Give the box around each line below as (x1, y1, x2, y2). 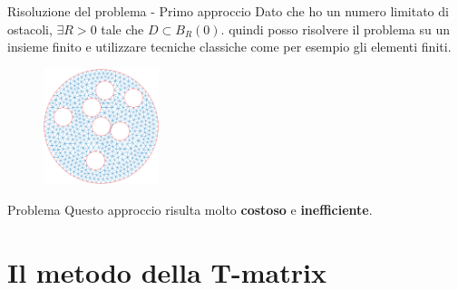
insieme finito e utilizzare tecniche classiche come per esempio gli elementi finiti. (7, 37, 452, 56)
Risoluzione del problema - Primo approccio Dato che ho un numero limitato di (7, 2, 449, 20)
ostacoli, (7, 19, 53, 38)
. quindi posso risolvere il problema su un (220, 19, 451, 38)
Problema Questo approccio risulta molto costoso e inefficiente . (7, 199, 373, 218)
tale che (101, 19, 144, 38)
